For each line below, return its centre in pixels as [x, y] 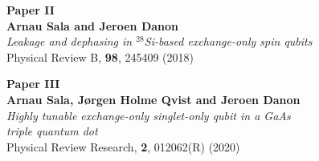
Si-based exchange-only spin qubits [228, 41]
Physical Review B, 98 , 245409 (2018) [100, 56]
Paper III [33, 84]
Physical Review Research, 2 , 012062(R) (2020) [123, 146]
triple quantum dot [52, 131]
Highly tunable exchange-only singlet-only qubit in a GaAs [149, 115]
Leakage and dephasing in [70, 41]
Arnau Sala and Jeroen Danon [93, 25]
